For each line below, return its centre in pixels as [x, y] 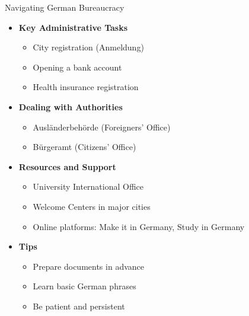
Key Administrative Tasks [73, 27]
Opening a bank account [77, 67]
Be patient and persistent [79, 306]
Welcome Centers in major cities [92, 206]
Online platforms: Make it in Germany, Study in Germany [139, 226]
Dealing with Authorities [71, 106]
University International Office [88, 186]
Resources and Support [67, 166]
